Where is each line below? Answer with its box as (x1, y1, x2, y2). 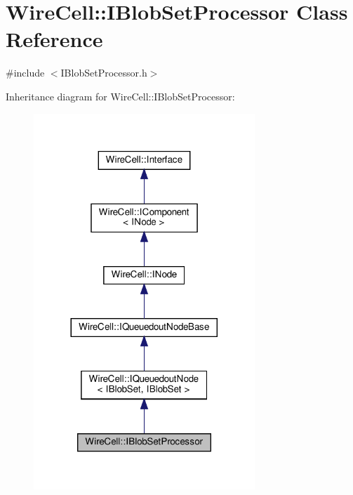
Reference (6, 25, 103, 53)
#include (6, 65, 45, 80)
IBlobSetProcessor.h (60, 65, 147, 80)
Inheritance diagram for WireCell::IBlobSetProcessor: (6, 88, 235, 103)
